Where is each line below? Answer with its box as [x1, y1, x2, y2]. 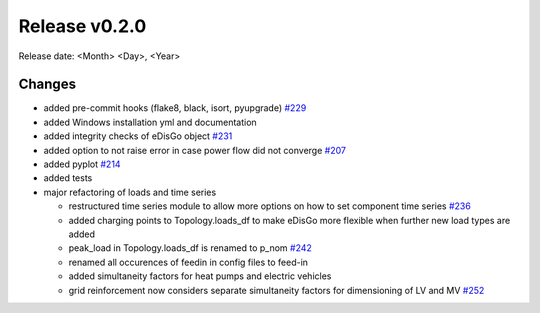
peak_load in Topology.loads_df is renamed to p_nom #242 [68, 242, 312, 254]
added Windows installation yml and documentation [43, 116, 257, 128]
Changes [18, 76, 77, 93]
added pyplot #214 [43, 158, 121, 170]
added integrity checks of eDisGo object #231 [43, 130, 233, 142]
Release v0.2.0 [18, 15, 147, 37]
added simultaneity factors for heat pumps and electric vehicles [68, 270, 332, 282]
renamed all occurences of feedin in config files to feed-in [68, 256, 309, 268]
